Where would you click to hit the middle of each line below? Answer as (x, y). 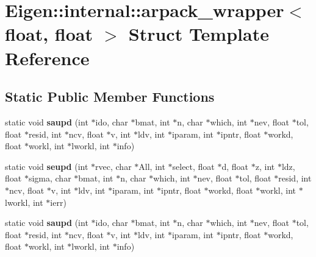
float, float (49, 34)
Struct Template (199, 34)
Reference (47, 58)
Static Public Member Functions (110, 97)
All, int (152, 166)
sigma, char (50, 178)
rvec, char (113, 166)
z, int (265, 166)
